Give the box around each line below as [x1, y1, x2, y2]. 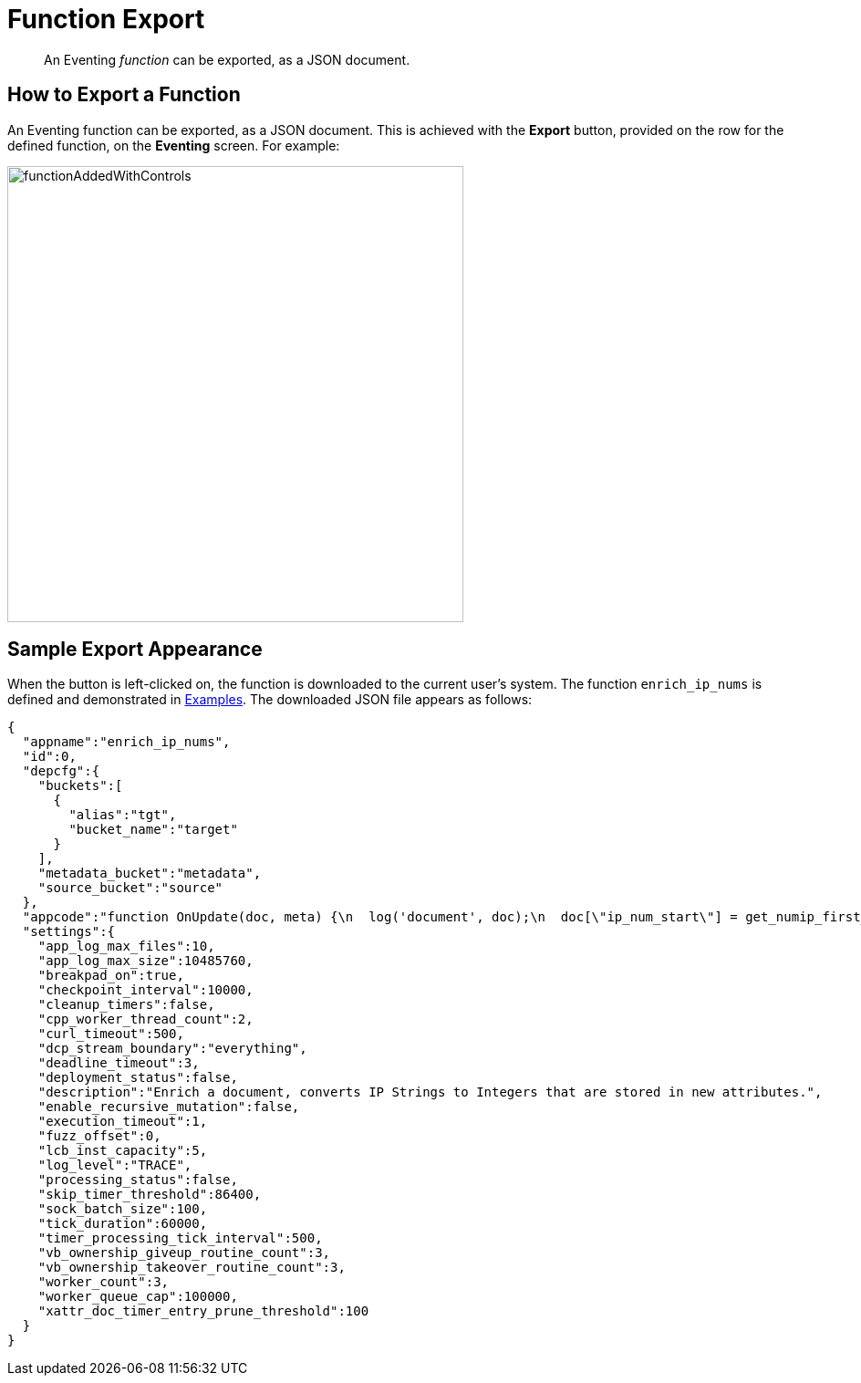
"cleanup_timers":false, [37, 997, 215, 1013]
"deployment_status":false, [37, 1070, 238, 1086]
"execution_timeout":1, [37, 1114, 208, 1129]
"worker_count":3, [37, 1274, 170, 1290]
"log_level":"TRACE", [37, 1158, 192, 1173]
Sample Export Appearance [7, 638, 263, 661]
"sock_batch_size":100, [37, 1201, 208, 1217]
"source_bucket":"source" [37, 880, 223, 896]
